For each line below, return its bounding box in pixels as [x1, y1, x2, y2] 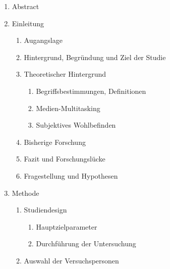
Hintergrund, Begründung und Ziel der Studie [24, 51, 166, 62]
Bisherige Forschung [24, 136, 86, 147]
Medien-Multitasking [36, 102, 100, 113]
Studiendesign [24, 204, 67, 215]
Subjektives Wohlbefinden [36, 120, 116, 130]
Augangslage [24, 35, 63, 45]
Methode [12, 187, 39, 198]
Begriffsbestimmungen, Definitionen [36, 85, 146, 96]
